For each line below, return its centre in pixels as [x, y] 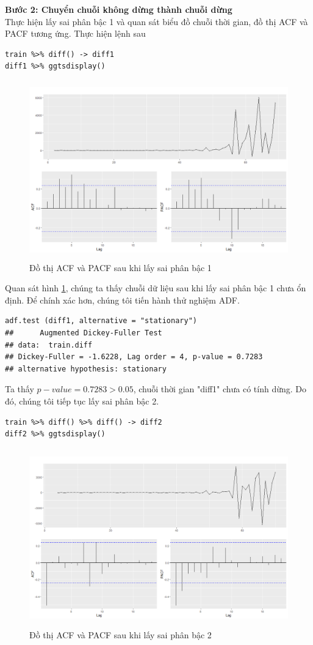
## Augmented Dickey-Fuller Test [84, 333]
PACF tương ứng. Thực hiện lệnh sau [75, 33]
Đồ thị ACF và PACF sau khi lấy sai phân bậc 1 [121, 267]
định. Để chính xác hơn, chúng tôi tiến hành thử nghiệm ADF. [122, 300]
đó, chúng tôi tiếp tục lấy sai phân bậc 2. [82, 401]
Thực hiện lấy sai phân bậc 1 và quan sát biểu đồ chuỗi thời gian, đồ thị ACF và [156, 21]
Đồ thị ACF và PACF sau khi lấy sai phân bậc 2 [121, 635]
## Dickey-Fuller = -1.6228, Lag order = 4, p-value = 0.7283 [134, 357]
